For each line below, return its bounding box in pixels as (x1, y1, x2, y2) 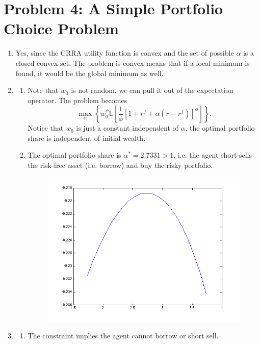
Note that (28, 85, 59, 95)
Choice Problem (4, 18, 119, 39)
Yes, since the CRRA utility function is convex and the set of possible (15, 47, 234, 58)
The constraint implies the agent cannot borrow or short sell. (28, 330, 219, 340)
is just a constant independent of (76, 122, 178, 133)
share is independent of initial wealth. (28, 132, 146, 143)
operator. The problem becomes (28, 94, 127, 105)
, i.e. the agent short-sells (173, 150, 252, 160)
